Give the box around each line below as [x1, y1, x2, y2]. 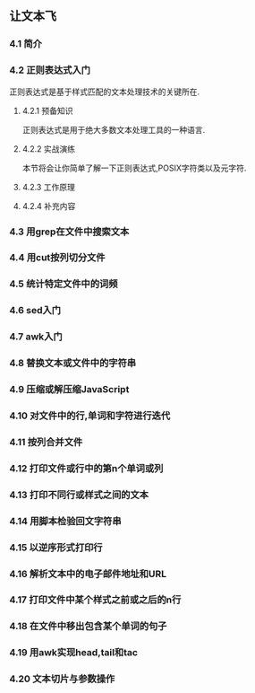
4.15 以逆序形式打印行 [9, 541, 103, 554]
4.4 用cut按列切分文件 [9, 251, 106, 264]
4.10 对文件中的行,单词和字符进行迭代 [9, 409, 171, 422]
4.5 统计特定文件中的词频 [9, 277, 118, 290]
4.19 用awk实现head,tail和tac [9, 646, 139, 659]
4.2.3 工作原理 [21, 181, 76, 192]
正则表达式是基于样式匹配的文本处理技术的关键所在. [9, 86, 200, 97]
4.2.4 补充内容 [21, 200, 76, 211]
